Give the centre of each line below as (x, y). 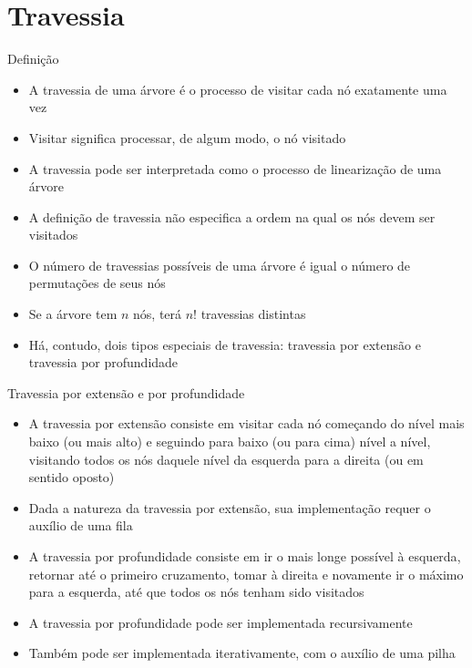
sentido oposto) (72, 477)
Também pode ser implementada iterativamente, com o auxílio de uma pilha (242, 653)
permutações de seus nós (97, 283)
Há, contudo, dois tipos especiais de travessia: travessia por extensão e (225, 344)
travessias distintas (253, 314)
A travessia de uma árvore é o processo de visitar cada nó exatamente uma (238, 89)
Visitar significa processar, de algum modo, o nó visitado (187, 137)
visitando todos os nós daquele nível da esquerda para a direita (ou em (226, 459)
